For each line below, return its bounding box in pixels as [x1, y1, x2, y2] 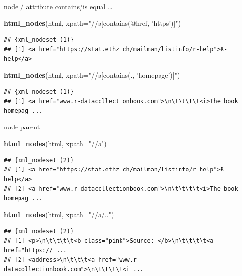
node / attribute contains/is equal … [4, 1, 113, 11]
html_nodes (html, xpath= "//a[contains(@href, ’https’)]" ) [4, 18, 181, 28]
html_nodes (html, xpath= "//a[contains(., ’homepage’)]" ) [4, 69, 180, 80]
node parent [4, 122, 40, 132]
